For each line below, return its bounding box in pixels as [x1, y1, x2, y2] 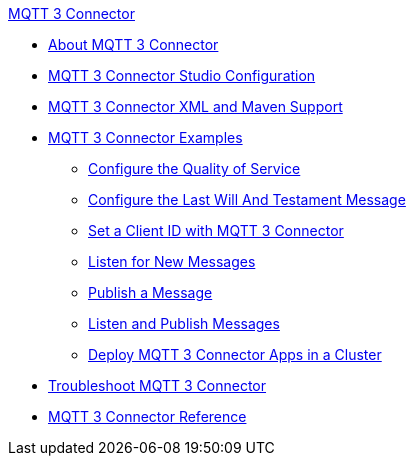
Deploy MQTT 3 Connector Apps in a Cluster [88, 346, 382, 363]
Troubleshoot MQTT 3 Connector [48, 377, 267, 394]
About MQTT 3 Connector [48, 36, 219, 53]
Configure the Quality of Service [88, 160, 301, 177]
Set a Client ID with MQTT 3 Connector [88, 222, 344, 239]
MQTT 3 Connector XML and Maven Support [48, 98, 343, 115]
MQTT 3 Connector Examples [48, 129, 243, 146]
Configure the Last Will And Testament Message [88, 191, 406, 208]
